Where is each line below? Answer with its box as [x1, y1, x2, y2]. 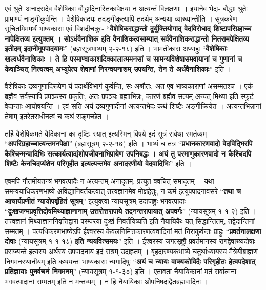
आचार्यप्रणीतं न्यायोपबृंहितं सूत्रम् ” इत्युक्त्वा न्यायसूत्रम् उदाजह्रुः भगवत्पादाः [5, 196, 186, 206]
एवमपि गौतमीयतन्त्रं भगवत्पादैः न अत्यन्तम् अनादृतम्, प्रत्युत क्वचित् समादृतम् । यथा [5, 175, 214, 186]
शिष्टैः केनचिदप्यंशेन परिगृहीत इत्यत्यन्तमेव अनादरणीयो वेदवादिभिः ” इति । [5, 158, 192, 169]
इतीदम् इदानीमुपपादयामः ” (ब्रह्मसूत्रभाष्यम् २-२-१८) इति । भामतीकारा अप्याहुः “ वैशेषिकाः [5, 43, 228, 54]
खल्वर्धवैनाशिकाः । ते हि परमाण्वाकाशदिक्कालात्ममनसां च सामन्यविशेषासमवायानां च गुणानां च [5, 53, 242, 64]
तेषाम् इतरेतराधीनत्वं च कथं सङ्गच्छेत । [5, 110, 109, 121]
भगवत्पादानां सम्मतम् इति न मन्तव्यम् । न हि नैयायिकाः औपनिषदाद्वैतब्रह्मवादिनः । [5, 276, 209, 286]
